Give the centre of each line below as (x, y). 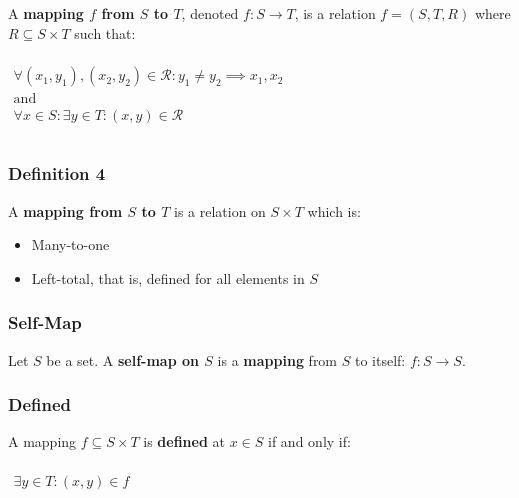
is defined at (184, 441)
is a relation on (219, 210)
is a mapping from (277, 359)
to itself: (380, 359)
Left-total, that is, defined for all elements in (168, 277)
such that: (105, 32)
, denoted (210, 13)
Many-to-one (70, 244)
